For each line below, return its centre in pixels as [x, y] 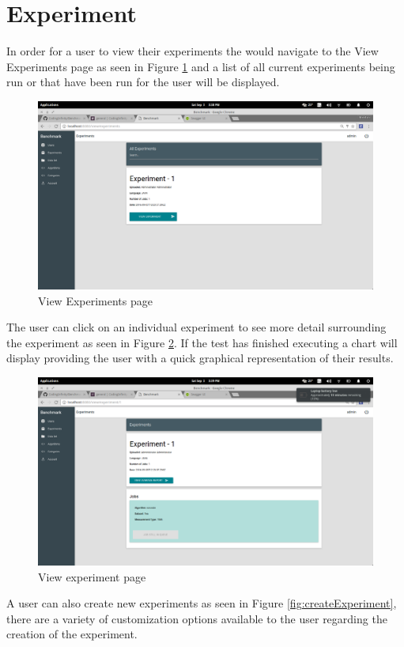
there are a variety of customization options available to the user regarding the [197, 618]
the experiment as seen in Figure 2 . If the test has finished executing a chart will [202, 342]
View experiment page [92, 576]
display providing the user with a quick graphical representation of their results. [200, 358]
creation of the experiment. [72, 634]
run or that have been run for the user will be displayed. [143, 82]
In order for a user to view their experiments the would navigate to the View [193, 51]
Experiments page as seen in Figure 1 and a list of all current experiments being [201, 66]
